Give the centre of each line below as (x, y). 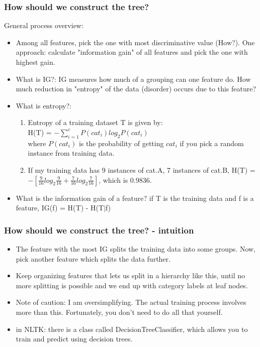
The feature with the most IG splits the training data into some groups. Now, (136, 248)
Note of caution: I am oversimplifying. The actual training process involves (131, 302)
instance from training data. (71, 153)
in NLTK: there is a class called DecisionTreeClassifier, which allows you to (132, 329)
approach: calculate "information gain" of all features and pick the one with (132, 52)
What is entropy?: (44, 105)
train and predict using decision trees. (74, 339)
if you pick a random (212, 143)
